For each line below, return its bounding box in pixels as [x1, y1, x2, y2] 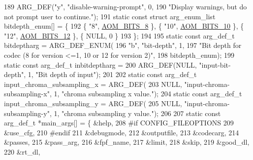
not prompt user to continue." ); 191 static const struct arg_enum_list [4, 11, 216, 21]
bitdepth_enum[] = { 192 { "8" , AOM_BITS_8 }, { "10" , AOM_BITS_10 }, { [4, 21, 244, 31]
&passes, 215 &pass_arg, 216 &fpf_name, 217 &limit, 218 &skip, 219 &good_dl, [4, 137, 250, 147]
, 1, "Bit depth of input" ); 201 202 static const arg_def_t [24, 69, 197, 80]
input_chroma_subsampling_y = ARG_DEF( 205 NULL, [4, 98, 182, 108]
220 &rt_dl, [4, 146, 40, 157]
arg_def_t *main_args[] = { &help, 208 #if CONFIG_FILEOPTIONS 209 [4, 118, 234, 128]
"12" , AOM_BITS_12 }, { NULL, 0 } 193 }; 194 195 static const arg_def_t [4, 30, 235, 40]
